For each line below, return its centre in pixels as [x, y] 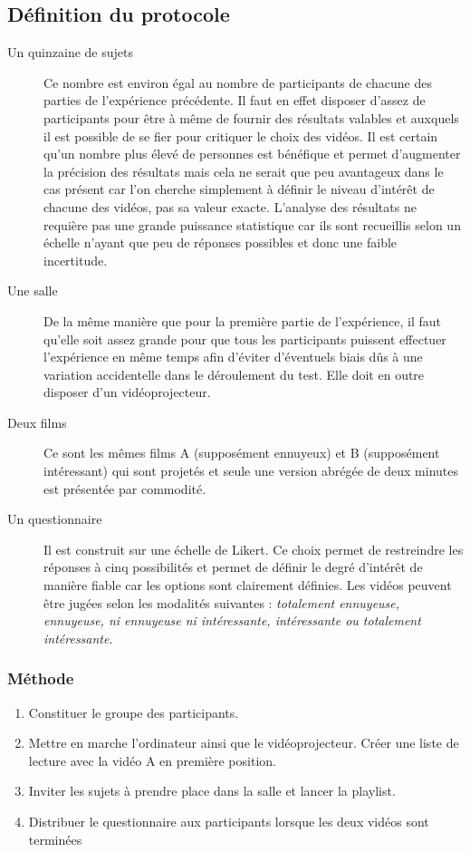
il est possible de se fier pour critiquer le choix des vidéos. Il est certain [241, 136]
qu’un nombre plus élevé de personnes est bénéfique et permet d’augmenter [252, 154]
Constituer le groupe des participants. [134, 712]
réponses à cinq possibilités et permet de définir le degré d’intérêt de [233, 567]
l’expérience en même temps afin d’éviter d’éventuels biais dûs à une [233, 357]
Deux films [37, 422]
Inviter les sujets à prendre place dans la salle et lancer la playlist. [212, 791]
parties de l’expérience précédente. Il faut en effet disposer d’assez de [235, 100]
